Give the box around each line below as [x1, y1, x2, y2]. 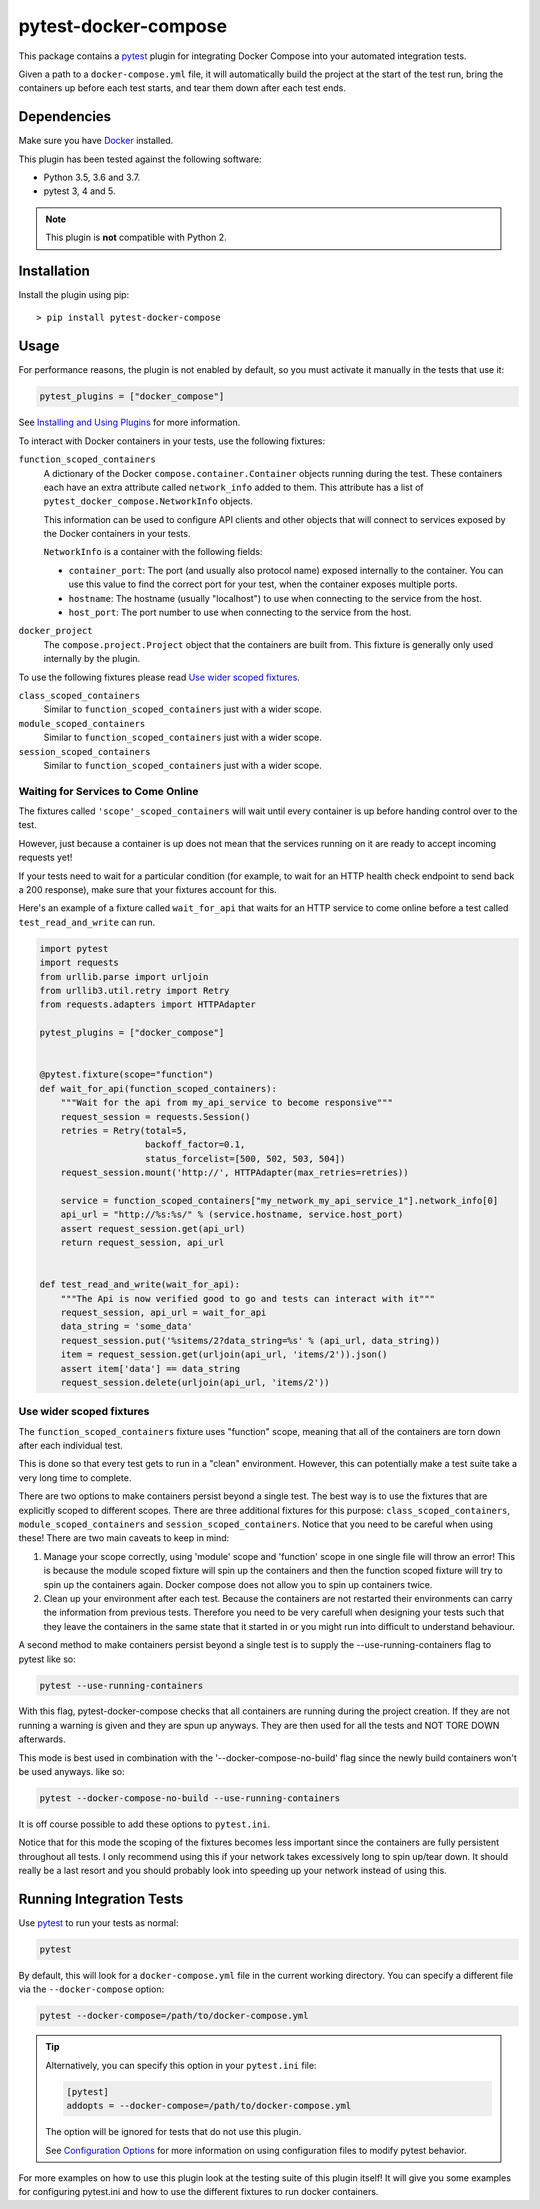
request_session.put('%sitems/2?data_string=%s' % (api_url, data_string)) [60, 1335, 441, 1346]
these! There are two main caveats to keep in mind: [18, 1532, 230, 1544]
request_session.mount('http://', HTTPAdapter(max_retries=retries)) [60, 1167, 409, 1179]
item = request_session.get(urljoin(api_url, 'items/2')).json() [60, 1349, 388, 1360]
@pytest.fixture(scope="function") [39, 1069, 214, 1080]
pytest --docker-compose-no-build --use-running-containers [39, 1793, 341, 1804]
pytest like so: [18, 1653, 76, 1665]
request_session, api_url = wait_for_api [60, 1306, 267, 1318]
